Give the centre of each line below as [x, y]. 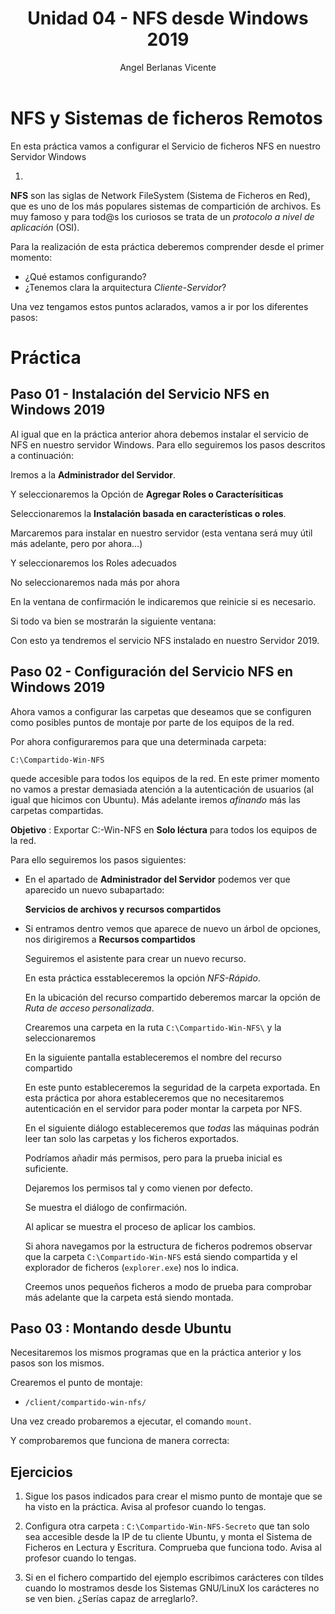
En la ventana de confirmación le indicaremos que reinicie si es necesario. [163, 601]
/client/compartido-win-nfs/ [85, 1403]
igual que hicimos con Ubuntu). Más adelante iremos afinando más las [155, 799]
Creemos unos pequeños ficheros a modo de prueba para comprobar [168, 1286]
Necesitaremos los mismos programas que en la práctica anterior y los [156, 1353]
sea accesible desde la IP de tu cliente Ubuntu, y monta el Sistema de [168, 1537]
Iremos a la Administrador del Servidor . [93, 474]
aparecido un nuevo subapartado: [94, 889]
